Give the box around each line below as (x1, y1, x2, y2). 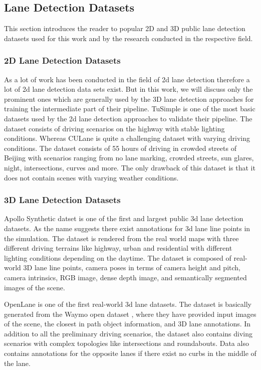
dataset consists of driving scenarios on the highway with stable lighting (4, 123, 225, 133)
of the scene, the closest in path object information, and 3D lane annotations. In (4, 318, 251, 329)
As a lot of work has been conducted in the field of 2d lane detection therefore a (4, 74, 250, 84)
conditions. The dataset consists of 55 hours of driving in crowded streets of (4, 142, 236, 153)
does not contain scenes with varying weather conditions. (4, 172, 179, 182)
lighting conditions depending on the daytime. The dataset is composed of (4, 252, 231, 263)
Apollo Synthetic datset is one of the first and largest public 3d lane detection (4, 213, 243, 224)
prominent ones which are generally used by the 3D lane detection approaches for (4, 93, 254, 104)
